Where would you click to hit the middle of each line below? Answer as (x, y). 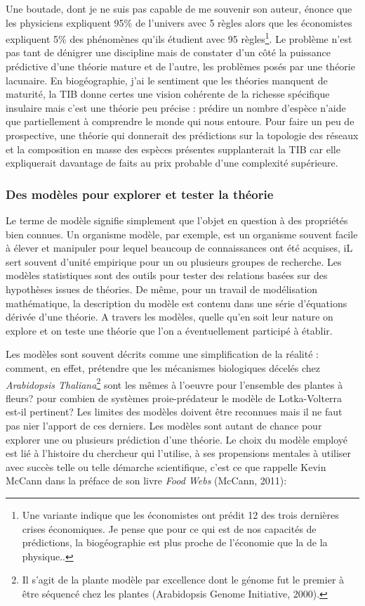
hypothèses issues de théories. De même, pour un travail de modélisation (162, 289)
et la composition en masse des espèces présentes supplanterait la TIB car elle (173, 149)
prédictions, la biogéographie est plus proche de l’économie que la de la (175, 542)
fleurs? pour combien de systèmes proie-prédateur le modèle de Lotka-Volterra (174, 398)
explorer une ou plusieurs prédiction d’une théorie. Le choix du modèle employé (177, 439)
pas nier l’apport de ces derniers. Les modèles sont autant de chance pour (164, 425)
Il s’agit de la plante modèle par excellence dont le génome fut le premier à (183, 580)
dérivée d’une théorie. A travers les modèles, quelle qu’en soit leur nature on (170, 317)
